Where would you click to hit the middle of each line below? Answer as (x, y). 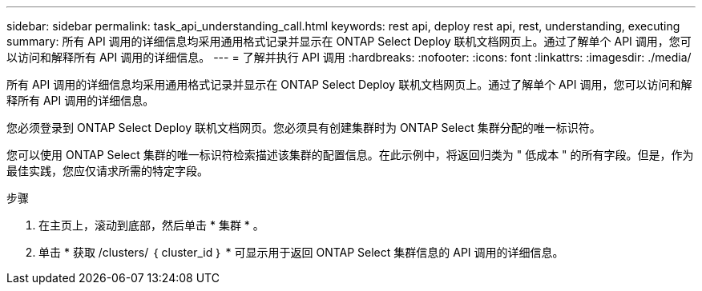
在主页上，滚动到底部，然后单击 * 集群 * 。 (151, 225)
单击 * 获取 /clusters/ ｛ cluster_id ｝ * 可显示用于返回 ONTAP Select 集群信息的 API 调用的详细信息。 (301, 252)
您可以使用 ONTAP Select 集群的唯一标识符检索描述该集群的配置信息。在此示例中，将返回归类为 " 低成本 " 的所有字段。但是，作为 (350, 155)
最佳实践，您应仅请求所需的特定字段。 (107, 171)
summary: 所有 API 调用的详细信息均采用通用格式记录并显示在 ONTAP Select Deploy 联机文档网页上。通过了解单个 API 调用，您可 (349, 41)
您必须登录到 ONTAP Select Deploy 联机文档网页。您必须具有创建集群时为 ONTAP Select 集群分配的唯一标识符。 (304, 128)
